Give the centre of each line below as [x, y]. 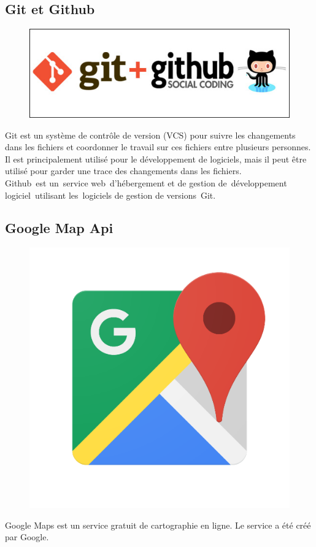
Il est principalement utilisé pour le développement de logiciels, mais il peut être [156, 159]
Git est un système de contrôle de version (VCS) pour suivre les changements [150, 135]
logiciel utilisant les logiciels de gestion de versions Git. [110, 195]
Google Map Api [59, 228]
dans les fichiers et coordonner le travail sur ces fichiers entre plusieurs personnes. [158, 147]
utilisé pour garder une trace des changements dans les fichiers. [123, 171]
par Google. [27, 537]
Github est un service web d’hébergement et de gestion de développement [146, 182]
